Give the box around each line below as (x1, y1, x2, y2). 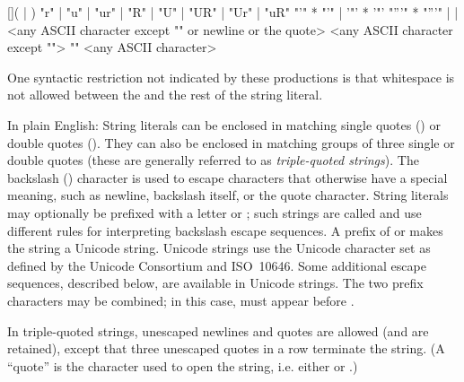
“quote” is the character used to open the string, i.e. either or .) (7, 356, 358, 375)
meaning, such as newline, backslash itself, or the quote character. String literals (7, 186, 449, 204)
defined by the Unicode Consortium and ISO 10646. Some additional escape (7, 256, 426, 274)
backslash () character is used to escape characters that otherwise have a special (7, 168, 448, 187)
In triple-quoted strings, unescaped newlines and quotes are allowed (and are (7, 321, 429, 340)
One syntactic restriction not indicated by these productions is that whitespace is (7, 67, 455, 86)
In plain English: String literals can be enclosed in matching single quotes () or (7, 115, 441, 134)
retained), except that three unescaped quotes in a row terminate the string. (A (7, 339, 445, 358)
